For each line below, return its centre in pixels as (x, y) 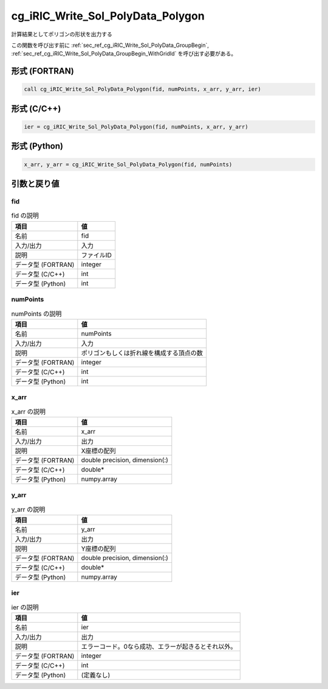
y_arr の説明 (28, 509)
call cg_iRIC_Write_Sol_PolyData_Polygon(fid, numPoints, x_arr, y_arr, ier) (142, 89)
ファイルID (96, 255)
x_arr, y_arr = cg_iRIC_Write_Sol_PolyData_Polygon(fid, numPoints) (128, 164)
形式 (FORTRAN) (43, 71)
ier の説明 (25, 607)
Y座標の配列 (98, 549)
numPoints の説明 (36, 314)
